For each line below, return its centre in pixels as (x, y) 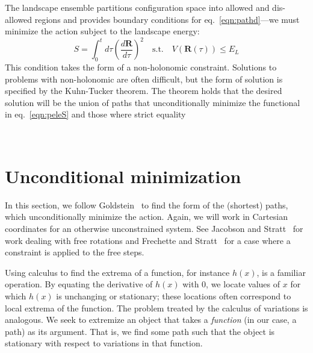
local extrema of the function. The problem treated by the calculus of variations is (156, 308)
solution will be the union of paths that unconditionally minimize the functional (153, 102)
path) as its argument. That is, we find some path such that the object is (140, 331)
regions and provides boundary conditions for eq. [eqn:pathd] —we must (167, 19)
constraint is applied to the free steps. (75, 252)
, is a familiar (281, 272)
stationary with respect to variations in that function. (104, 343)
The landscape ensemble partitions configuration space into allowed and (137, 7)
